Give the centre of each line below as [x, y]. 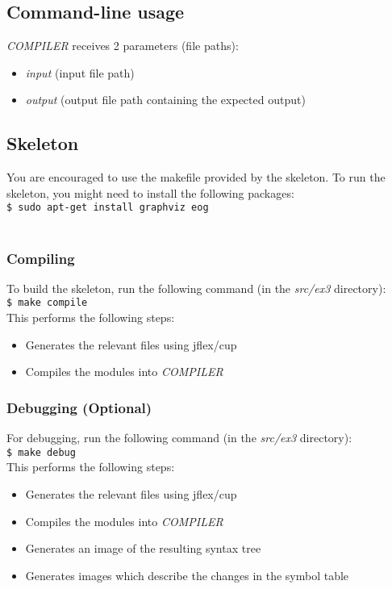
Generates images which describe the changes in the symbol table [187, 575]
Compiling [41, 258]
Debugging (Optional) [79, 407]
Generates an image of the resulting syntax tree [143, 548]
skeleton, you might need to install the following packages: [150, 192]
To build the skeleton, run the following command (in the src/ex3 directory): [196, 288]
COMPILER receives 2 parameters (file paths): [123, 46]
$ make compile [47, 303]
